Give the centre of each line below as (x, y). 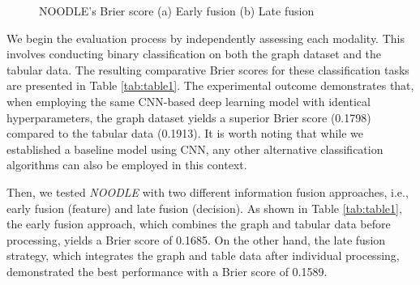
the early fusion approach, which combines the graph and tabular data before (199, 224)
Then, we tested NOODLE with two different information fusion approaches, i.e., (208, 191)
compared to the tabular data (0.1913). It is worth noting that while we (185, 133)
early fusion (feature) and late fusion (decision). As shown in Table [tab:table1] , (204, 208)
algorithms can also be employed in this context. (127, 165)
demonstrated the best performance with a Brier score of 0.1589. (167, 271)
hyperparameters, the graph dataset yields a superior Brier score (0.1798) (189, 117)
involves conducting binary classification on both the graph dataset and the (194, 54)
